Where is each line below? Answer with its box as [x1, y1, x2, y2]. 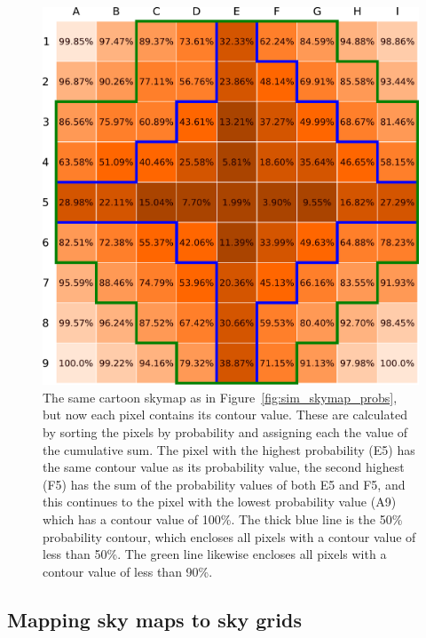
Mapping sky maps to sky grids [7, 605, 302, 633]
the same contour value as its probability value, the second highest [43, 458, 405, 476]
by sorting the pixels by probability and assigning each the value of [43, 423, 408, 442]
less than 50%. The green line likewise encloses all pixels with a [43, 545, 387, 563]
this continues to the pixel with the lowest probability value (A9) [43, 492, 397, 511]
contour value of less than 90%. [43, 562, 213, 580]
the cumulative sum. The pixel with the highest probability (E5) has [43, 440, 415, 459]
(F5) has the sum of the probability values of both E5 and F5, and [43, 475, 406, 493]
